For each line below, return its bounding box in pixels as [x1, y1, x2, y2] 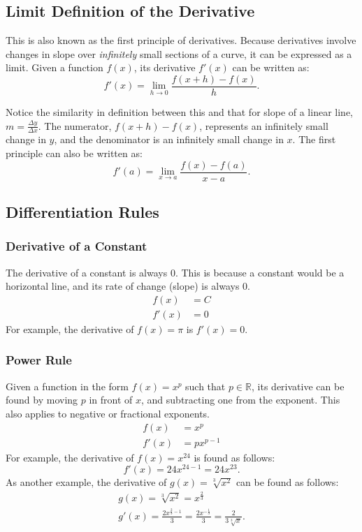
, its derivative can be [252, 378, 345, 393]
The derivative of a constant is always [6, 265, 168, 279]
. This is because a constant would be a [175, 265, 345, 279]
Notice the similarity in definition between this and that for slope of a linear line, [6, 105, 353, 119]
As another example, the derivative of [6, 475, 167, 489]
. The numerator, [38, 118, 112, 133]
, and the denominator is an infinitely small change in [54, 132, 284, 147]
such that [185, 378, 226, 393]
